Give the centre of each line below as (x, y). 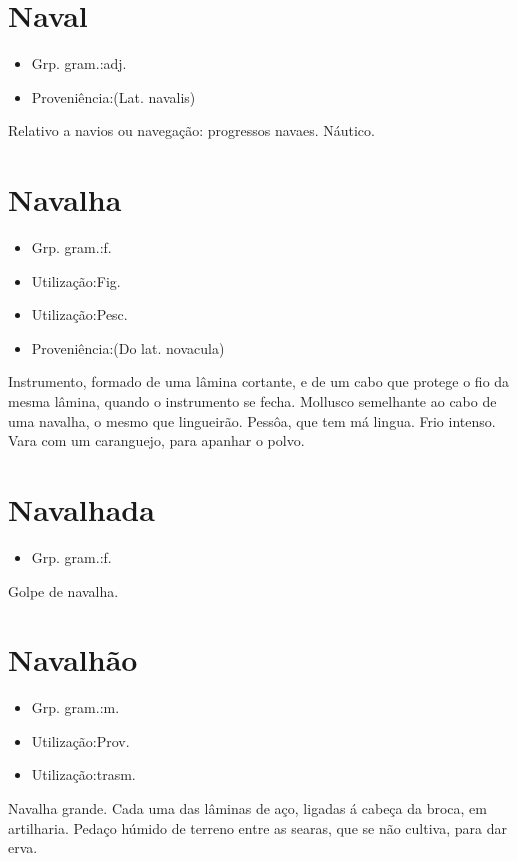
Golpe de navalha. (63, 590)
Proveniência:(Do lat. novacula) (128, 347)
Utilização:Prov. (80, 740)
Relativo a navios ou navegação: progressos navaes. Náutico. (191, 130)
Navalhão (73, 659)
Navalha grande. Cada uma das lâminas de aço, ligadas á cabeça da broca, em (247, 808)
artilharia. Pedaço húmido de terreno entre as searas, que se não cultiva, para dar (257, 827)
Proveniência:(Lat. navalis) (113, 96)
